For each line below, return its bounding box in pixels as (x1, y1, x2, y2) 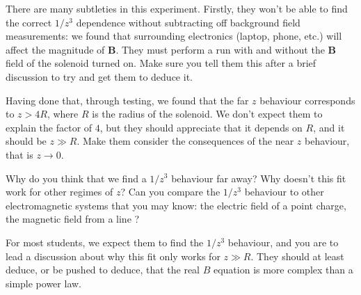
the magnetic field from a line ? (6, 212, 140, 226)
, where (47, 106, 79, 121)
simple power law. (6, 276, 81, 290)
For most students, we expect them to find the (6, 234, 204, 249)
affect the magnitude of (6, 42, 105, 56)
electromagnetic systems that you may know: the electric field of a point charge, (6, 198, 346, 212)
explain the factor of (6, 120, 93, 134)
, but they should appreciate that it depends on (99, 120, 303, 134)
